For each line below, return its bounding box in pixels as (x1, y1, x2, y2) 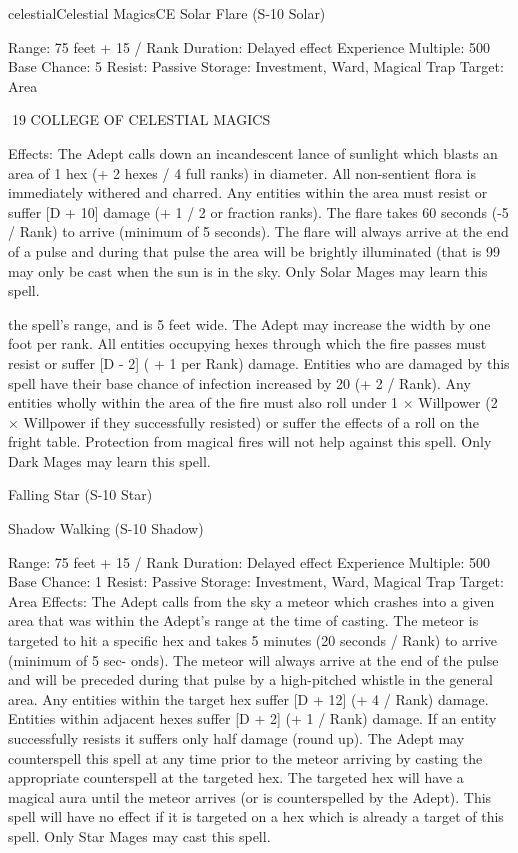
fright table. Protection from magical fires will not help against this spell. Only (8, 431, 492, 452)
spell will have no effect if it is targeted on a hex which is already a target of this (8, 806, 504, 827)
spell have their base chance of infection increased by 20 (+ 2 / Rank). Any (8, 372, 471, 393)
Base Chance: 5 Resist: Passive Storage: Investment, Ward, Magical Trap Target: (8, 56, 504, 77)
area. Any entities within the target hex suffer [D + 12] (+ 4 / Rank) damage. (8, 688, 489, 709)
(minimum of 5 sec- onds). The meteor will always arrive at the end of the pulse (8, 649, 499, 670)
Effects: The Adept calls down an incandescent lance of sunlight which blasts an (8, 142, 498, 163)
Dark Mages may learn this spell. (8, 450, 211, 471)
